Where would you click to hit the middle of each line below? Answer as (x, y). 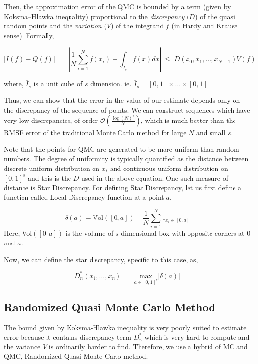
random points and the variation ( (55, 26)
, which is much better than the (188, 120)
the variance (22, 346)
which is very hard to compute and (197, 337)
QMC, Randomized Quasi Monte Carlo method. (76, 356)
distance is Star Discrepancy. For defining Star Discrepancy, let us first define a (123, 187)
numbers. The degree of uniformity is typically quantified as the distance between (126, 158)
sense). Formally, (29, 35)
